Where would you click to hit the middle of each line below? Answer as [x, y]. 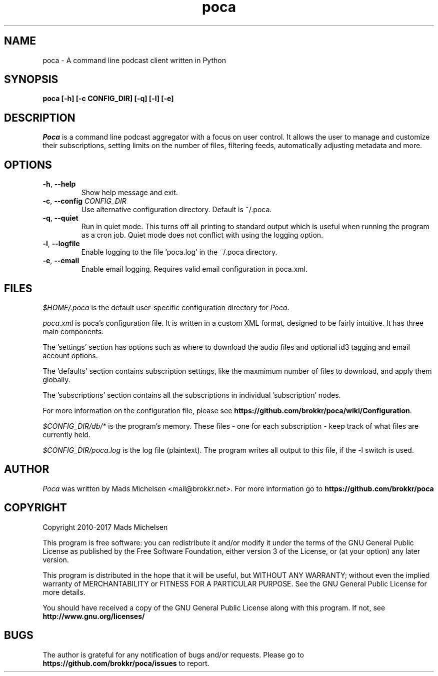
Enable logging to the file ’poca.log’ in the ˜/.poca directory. [179, 252]
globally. [56, 379]
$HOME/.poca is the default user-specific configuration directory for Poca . [166, 307]
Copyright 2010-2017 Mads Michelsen [105, 527]
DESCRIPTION [40, 118]
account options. [70, 355]
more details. [64, 592]
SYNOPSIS [31, 80]
